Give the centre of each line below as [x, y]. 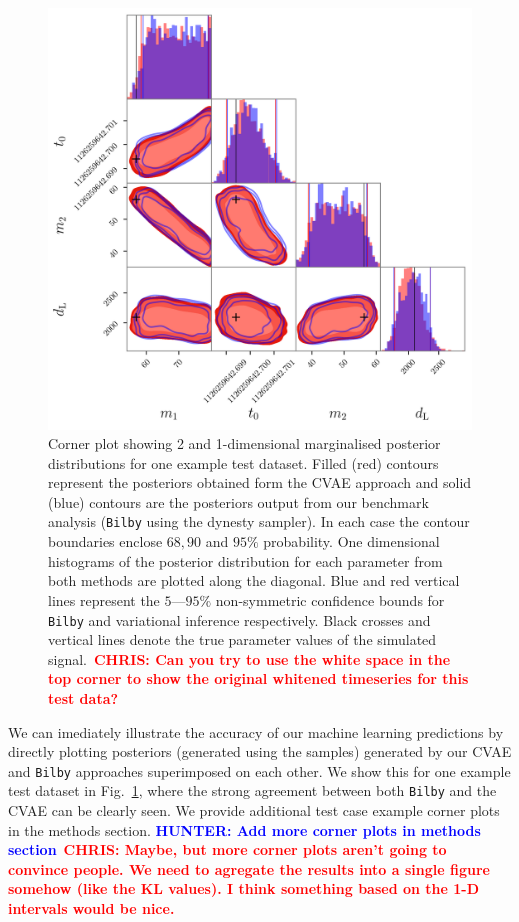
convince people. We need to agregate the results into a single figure [249, 868]
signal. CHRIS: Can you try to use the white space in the [249, 658]
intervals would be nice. [91, 908]
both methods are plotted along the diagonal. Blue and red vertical [254, 580]
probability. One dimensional [351, 541]
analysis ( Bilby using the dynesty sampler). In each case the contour [259, 521]
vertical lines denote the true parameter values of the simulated [242, 639]
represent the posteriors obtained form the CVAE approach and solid [260, 482]
